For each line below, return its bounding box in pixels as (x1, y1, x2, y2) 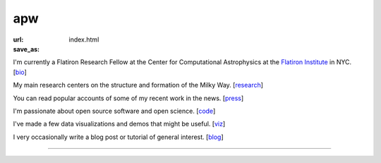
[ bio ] (13, 68, 28, 76)
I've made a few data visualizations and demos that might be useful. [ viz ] (13, 120, 226, 128)
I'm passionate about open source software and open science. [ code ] (13, 107, 216, 115)
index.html (68, 35, 99, 44)
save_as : (13, 44, 40, 53)
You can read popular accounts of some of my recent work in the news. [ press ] (13, 94, 244, 102)
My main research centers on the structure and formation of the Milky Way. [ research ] (13, 81, 264, 90)
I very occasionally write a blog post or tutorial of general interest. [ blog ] (13, 133, 224, 141)
